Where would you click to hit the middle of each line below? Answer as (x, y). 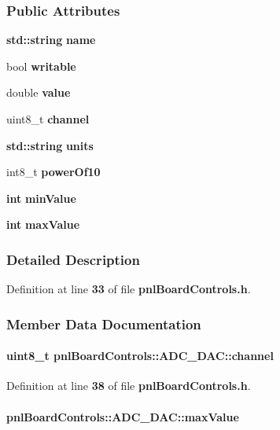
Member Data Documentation (104, 323)
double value (39, 92)
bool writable (41, 66)
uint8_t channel (48, 119)
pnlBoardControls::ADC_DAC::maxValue (123, 416)
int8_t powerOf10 (53, 172)
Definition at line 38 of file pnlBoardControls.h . (129, 386)
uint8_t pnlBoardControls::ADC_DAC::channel (140, 356)
